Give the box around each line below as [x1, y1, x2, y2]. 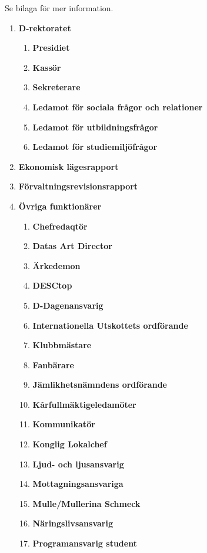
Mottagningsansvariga [32, 477, 123, 490]
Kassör [32, 61, 61, 73]
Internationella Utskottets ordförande [32, 319, 188, 331]
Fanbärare [32, 358, 74, 371]
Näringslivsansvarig [32, 517, 113, 529]
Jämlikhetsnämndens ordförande [32, 378, 167, 391]
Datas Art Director [32, 240, 112, 252]
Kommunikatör [32, 418, 95, 430]
